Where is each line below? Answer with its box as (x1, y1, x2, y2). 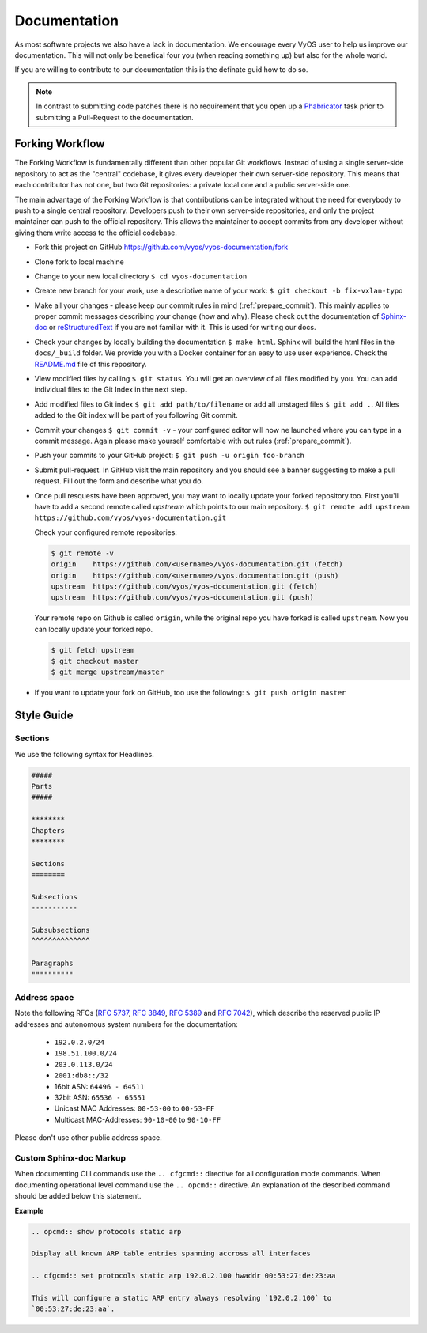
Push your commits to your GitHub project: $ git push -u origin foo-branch (34, 451, 304, 460)
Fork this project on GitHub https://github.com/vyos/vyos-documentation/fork (34, 242, 289, 252)
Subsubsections (31, 926, 90, 935)
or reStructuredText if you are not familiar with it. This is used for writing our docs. (48, 323, 316, 332)
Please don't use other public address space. (14, 1133, 162, 1142)
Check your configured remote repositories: (34, 527, 178, 537)
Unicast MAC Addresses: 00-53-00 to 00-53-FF (54, 1104, 215, 1113)
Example (14, 1206, 44, 1215)
